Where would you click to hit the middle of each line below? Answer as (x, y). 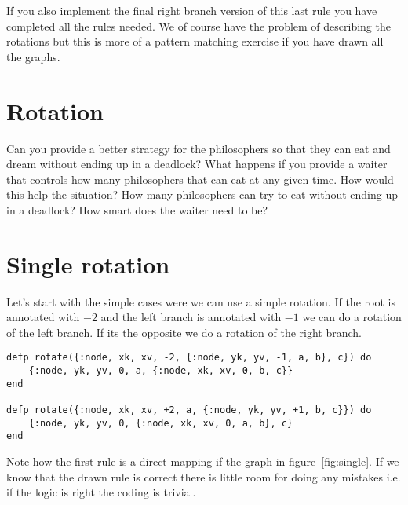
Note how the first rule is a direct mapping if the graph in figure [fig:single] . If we (203, 461)
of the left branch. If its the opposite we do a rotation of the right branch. (184, 332)
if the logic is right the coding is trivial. (101, 492)
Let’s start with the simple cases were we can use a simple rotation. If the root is (201, 301)
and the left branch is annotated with (191, 317)
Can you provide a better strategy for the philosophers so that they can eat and (199, 148)
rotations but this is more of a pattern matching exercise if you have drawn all (195, 41)
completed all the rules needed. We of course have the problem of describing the (199, 26)
